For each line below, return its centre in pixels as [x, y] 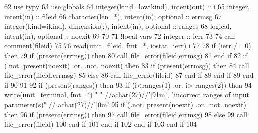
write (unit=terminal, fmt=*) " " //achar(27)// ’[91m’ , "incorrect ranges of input [127, 95]
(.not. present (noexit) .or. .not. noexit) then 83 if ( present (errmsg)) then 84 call [127, 65]
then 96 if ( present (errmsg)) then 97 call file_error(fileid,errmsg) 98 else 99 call [126, 114]
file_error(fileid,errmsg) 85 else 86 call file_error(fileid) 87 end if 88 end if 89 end [129, 75]
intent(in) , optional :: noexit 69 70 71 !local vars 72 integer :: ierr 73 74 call [120, 36]
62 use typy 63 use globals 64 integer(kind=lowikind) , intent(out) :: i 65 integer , [127, 6]
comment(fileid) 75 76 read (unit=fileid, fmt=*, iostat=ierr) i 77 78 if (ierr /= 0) [128, 46]
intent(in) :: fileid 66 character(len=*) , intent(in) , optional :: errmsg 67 [113, 16]
